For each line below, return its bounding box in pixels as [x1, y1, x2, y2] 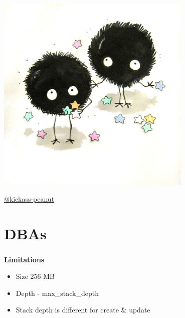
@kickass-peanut [4, 193, 55, 204]
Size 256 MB [16, 271, 55, 281]
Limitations [4, 254, 45, 264]
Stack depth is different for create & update [16, 304, 150, 315]
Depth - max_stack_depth [16, 287, 99, 298]
